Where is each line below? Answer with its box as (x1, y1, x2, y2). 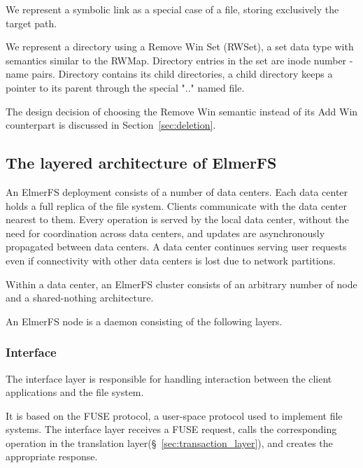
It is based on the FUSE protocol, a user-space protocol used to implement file (6, 408, 343, 423)
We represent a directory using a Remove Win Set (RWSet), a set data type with (6, 39, 354, 54)
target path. (6, 15, 57, 30)
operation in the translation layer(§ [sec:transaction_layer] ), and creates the (6, 435, 333, 450)
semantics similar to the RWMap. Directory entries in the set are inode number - (6, 52, 353, 67)
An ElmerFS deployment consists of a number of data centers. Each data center (6, 184, 348, 199)
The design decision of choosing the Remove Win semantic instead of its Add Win (6, 104, 358, 118)
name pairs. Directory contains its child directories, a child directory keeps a (6, 66, 333, 81)
